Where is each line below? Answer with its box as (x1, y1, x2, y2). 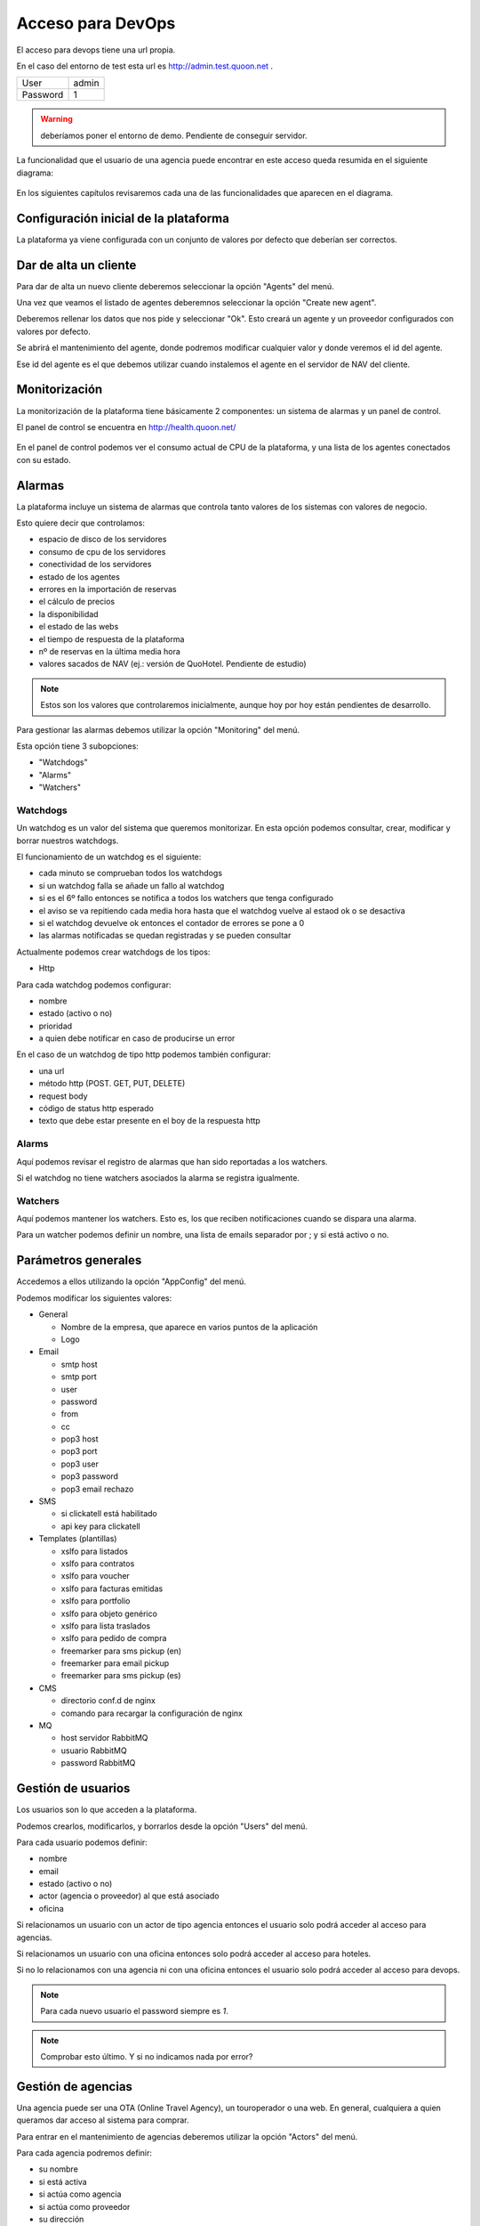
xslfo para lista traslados (60, 1621, 151, 1631)
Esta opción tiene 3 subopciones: (16, 740, 140, 751)
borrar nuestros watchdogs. (16, 835, 119, 846)
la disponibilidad (38, 608, 99, 619)
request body (38, 1091, 88, 1101)
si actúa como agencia (38, 2189, 122, 2199)
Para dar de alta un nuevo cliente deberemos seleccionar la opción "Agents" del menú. (16, 280, 335, 291)
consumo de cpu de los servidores (38, 546, 166, 556)
